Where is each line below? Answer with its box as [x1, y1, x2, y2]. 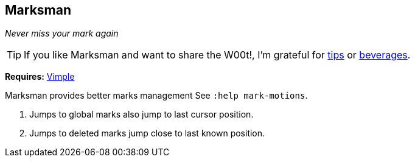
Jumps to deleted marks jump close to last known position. [29, 128, 265, 139]
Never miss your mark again [5, 28, 119, 39]
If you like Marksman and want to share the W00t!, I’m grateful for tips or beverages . [24, 49, 411, 62]
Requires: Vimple [5, 71, 75, 82]
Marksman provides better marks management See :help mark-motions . [5, 90, 308, 101]
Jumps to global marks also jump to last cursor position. [29, 109, 254, 120]
